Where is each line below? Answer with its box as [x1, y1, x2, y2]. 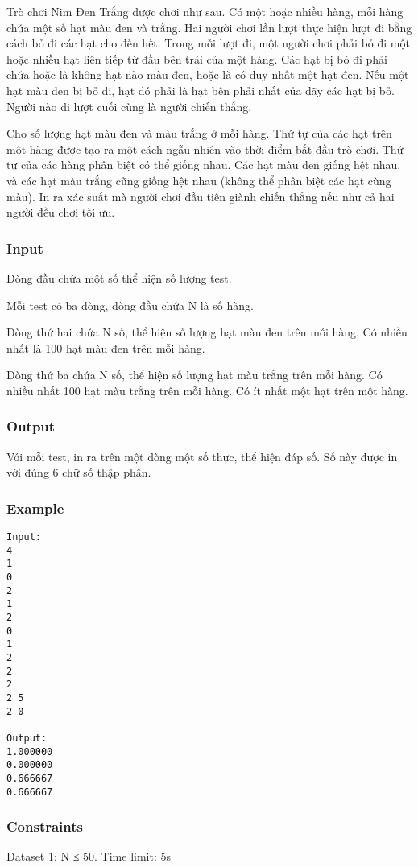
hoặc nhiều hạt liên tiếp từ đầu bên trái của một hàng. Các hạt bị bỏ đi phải [6, 50, 387, 67]
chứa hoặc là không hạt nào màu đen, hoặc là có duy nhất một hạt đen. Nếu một [6, 66, 409, 83]
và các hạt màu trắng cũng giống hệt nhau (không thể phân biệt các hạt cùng [6, 171, 391, 188]
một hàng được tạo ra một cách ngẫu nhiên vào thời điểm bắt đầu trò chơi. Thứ [6, 140, 404, 157]
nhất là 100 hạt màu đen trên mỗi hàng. [6, 339, 205, 356]
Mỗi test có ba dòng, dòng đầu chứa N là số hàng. [6, 296, 254, 313]
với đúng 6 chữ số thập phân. [6, 464, 151, 481]
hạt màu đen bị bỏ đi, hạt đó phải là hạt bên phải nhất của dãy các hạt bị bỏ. [6, 81, 395, 98]
